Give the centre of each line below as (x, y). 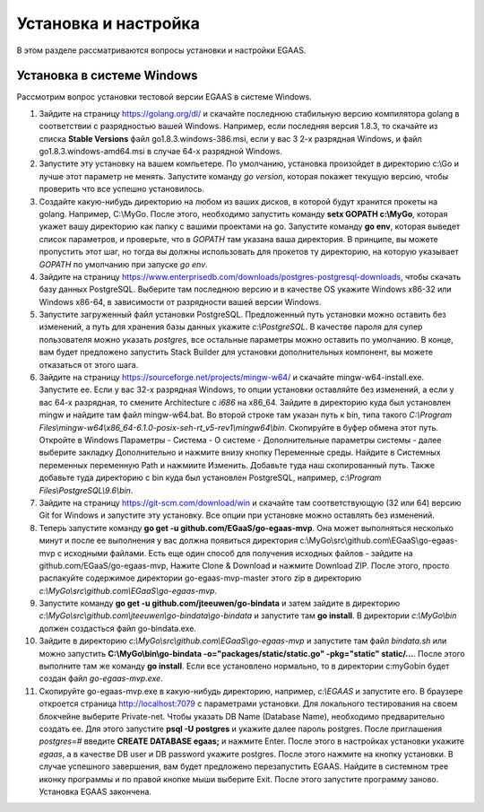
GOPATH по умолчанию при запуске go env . (123, 264)
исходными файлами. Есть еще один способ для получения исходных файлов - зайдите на (238, 553)
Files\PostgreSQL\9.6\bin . (86, 490)
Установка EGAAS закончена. (95, 791)
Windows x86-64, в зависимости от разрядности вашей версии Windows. (180, 301)
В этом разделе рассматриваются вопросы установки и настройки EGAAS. (161, 50)
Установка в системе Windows (107, 76)
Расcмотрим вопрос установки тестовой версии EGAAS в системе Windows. (164, 97)
